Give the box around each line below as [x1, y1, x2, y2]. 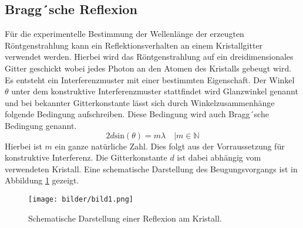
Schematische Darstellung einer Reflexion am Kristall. [28, 212, 222, 224]
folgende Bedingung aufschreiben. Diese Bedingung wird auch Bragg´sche [5, 108, 269, 120]
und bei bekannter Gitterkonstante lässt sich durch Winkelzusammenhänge [5, 96, 275, 108]
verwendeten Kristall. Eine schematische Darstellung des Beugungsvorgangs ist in [5, 162, 298, 175]
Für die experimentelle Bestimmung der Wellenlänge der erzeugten [5, 28, 244, 40]
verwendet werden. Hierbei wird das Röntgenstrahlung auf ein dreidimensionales [5, 50, 294, 63]
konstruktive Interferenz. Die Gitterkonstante [5, 151, 167, 164]
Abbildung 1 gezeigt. [5, 174, 79, 186]
